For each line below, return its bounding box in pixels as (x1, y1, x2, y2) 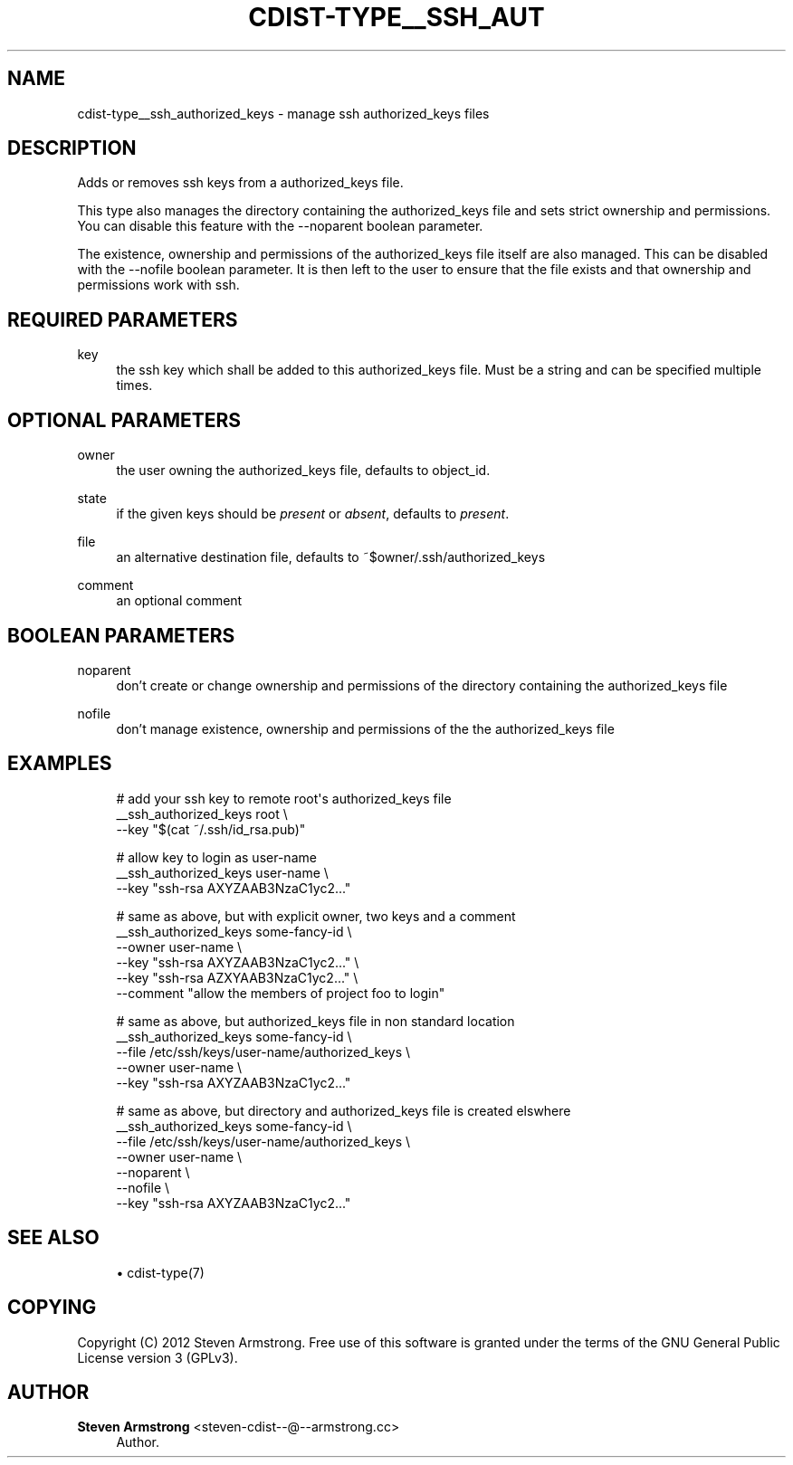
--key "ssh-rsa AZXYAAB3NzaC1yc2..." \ (116, 969, 358, 985)
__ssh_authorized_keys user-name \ (116, 864, 329, 880)
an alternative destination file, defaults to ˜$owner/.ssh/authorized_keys (116, 549, 546, 566)
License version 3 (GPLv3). (77, 1349, 238, 1365)
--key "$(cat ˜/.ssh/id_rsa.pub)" (116, 821, 306, 837)
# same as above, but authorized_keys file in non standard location (116, 1013, 515, 1029)
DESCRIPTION (7, 137, 137, 160)
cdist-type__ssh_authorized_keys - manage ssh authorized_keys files (77, 105, 490, 121)
